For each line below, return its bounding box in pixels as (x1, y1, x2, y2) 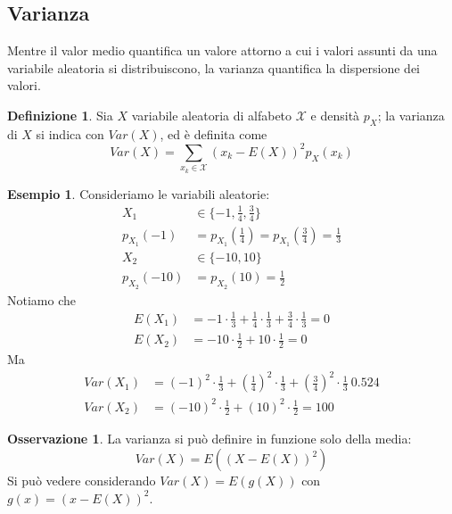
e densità (310, 105, 360, 124)
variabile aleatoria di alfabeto (131, 105, 292, 124)
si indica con (36, 124, 104, 143)
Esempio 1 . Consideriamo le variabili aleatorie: (7, 184, 270, 203)
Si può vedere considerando (7, 471, 156, 490)
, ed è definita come (160, 124, 267, 143)
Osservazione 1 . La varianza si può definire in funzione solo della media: (7, 429, 412, 448)
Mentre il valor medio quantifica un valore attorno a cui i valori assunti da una (7, 41, 438, 60)
